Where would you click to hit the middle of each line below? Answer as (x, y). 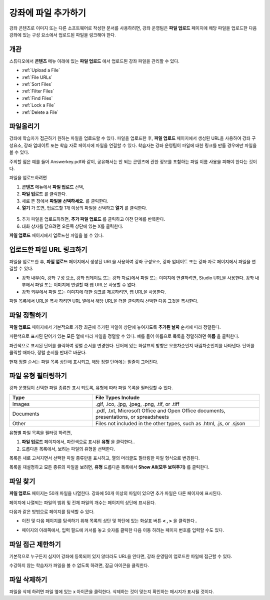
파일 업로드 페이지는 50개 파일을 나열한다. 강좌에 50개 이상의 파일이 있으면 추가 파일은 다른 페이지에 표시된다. (116, 493)
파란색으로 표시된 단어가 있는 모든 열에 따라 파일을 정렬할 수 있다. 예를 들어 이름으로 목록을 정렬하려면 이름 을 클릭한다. (124, 336)
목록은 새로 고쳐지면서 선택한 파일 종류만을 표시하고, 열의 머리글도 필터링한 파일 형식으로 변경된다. (104, 458)
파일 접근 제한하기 (35, 544)
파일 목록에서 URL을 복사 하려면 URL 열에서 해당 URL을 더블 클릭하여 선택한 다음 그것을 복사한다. (104, 301)
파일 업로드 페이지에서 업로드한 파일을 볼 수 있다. (56, 235)
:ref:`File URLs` (37, 77)
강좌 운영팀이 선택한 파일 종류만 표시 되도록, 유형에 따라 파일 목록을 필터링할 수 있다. (91, 388)
